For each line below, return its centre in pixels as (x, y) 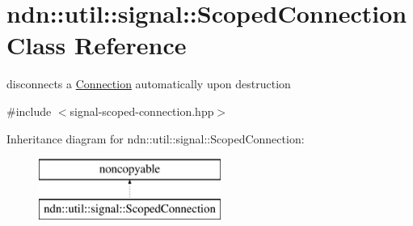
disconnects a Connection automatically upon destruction (149, 84)
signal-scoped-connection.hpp (142, 111)
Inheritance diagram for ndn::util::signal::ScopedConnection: (156, 138)
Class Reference (97, 45)
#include (29, 111)
